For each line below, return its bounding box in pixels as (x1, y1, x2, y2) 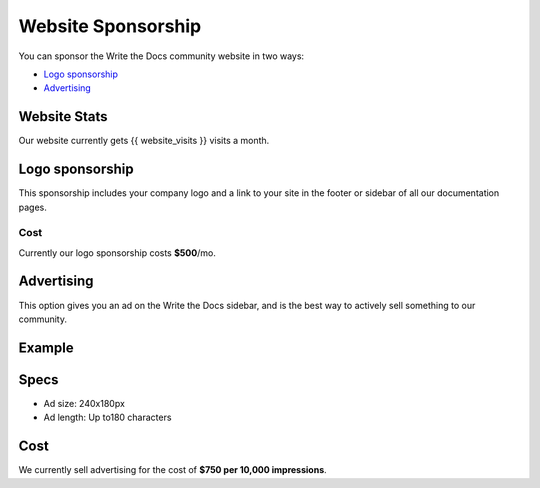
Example (18, 339, 74, 356)
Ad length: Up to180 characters (43, 411, 172, 424)
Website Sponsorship (18, 15, 202, 37)
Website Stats (18, 108, 108, 125)
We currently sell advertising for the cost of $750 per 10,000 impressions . (18, 464, 327, 476)
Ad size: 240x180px (43, 397, 125, 409)
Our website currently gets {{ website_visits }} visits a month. (18, 135, 270, 147)
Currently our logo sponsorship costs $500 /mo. (18, 246, 217, 259)
